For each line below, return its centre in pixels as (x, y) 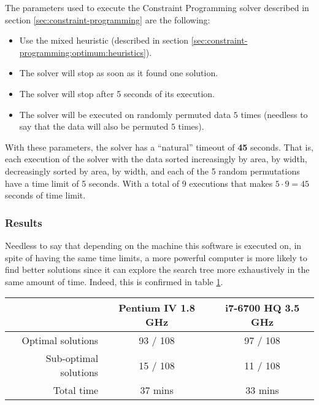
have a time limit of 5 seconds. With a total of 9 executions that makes (139, 183)
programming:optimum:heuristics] (83, 52)
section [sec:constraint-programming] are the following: (108, 19)
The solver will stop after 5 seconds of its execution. (117, 93)
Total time (76, 390)
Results (24, 222)
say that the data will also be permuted (94, 126)
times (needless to (274, 114)
